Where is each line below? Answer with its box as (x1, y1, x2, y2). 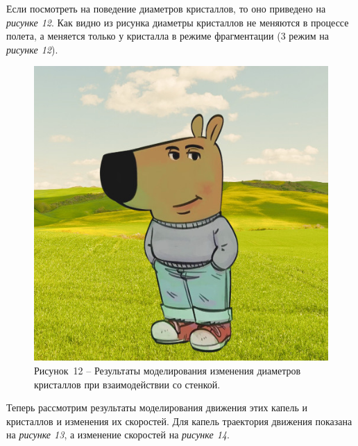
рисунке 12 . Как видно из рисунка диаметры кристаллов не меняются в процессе (6, 15, 349, 29)
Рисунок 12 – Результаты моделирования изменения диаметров (34, 363, 301, 377)
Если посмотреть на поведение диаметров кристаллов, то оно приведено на (6, 1, 326, 15)
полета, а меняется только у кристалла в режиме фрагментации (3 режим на (6, 28, 329, 43)
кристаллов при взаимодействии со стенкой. (34, 377, 221, 391)
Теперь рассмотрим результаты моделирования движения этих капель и (6, 400, 307, 415)
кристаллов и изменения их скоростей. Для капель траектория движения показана (6, 413, 352, 428)
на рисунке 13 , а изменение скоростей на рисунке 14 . (6, 427, 230, 442)
